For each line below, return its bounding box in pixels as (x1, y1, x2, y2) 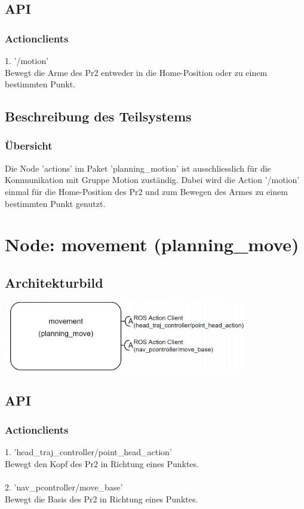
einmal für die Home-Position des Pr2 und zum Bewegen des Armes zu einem (5, 185, 288, 197)
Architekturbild (5, 273, 103, 291)
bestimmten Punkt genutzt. (5, 197, 106, 209)
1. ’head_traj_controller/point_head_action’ (5, 446, 172, 458)
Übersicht (5, 138, 53, 153)
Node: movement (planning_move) (5, 232, 299, 257)
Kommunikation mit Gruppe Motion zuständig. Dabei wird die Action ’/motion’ (5, 173, 300, 186)
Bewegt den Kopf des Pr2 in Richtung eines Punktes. (5, 457, 199, 470)
